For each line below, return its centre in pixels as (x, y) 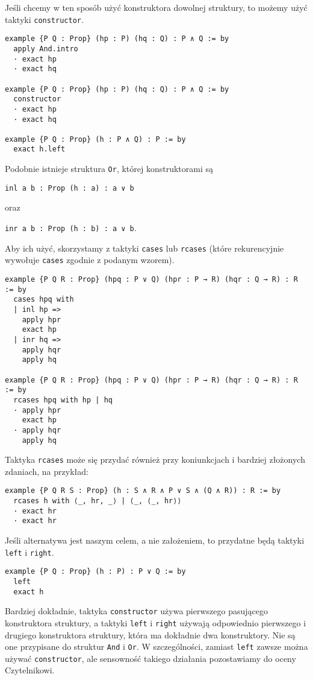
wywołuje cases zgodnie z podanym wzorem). (90, 260)
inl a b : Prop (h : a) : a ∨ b (70, 188)
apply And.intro (46, 49)
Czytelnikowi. (30, 670)
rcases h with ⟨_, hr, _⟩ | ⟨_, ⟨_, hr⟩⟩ (98, 501)
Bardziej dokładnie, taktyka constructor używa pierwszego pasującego (136, 611)
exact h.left (39, 149)
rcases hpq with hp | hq (63, 400)
